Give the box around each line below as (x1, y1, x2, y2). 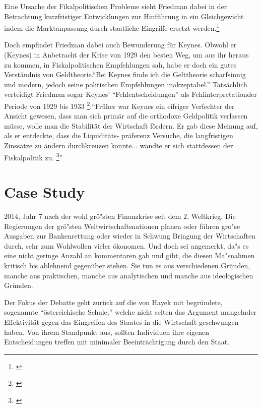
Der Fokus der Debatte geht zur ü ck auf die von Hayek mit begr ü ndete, (4, 297, 223, 307)
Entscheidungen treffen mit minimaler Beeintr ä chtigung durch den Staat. (4, 336, 230, 347)
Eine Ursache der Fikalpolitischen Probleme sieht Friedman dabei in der (4, 1, 227, 11)
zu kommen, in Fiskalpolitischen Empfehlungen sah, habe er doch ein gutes (4, 59, 237, 70)
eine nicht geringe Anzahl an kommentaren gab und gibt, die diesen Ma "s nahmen (4, 250, 255, 261)
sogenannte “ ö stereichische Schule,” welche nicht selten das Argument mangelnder (4, 307, 256, 317)
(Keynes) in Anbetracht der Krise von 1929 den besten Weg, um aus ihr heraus (4, 49, 249, 60)
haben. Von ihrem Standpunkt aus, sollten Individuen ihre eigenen (4, 326, 210, 337)
